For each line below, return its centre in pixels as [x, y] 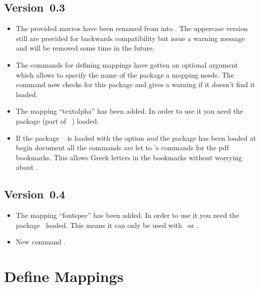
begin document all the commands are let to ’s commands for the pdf [122, 148]
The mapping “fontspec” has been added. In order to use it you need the [127, 215]
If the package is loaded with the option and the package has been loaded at [136, 137]
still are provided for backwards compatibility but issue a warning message [130, 38]
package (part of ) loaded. [57, 120]
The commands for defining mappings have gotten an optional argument [127, 64]
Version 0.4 [35, 194]
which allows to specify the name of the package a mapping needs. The [125, 74]
